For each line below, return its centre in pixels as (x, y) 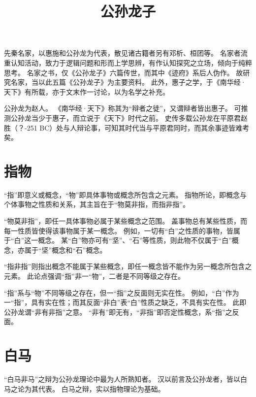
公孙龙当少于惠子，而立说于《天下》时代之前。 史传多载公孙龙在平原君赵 (129, 117)
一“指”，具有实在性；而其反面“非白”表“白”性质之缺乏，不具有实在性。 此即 (125, 302)
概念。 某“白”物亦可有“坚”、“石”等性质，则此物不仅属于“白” (135, 240)
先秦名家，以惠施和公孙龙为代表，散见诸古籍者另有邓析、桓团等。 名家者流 (126, 53)
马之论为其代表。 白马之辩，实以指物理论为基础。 (84, 388)
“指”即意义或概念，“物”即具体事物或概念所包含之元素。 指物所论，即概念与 (126, 194)
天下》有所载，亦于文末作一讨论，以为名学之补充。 (87, 91)
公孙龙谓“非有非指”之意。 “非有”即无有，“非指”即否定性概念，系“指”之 (118, 312)
